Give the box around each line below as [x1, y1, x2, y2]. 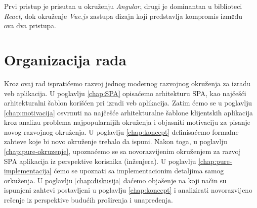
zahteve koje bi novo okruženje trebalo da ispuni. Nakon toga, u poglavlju [4, 136, 227, 147]
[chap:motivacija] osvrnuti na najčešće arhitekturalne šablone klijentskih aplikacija [4, 107, 253, 117]
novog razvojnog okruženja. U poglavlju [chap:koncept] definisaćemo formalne [4, 126, 239, 137]
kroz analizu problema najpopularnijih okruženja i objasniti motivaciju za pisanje [4, 117, 251, 127]
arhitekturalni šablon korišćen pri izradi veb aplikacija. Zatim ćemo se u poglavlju [4, 98, 252, 108]
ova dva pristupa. [4, 20, 56, 31]
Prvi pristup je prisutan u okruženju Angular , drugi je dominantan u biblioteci [4, 1, 242, 11]
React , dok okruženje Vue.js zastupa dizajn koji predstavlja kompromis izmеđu [4, 10, 243, 21]
